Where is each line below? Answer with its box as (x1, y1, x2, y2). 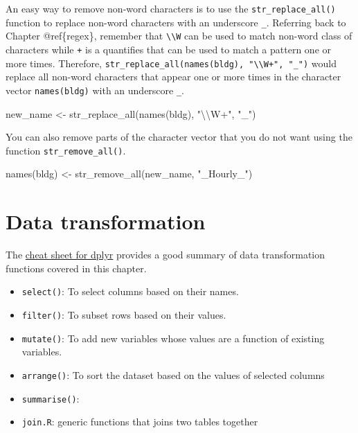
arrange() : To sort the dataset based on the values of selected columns (21, 367, 325, 382)
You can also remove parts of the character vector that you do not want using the (6, 130, 352, 144)
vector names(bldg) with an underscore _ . (6, 82, 185, 97)
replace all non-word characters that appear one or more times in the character (6, 69, 341, 84)
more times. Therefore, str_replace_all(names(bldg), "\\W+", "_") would (6, 55, 337, 70)
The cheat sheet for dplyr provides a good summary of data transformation (6, 247, 325, 262)
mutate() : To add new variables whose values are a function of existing (21, 330, 325, 345)
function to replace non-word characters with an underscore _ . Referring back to (6, 15, 346, 29)
